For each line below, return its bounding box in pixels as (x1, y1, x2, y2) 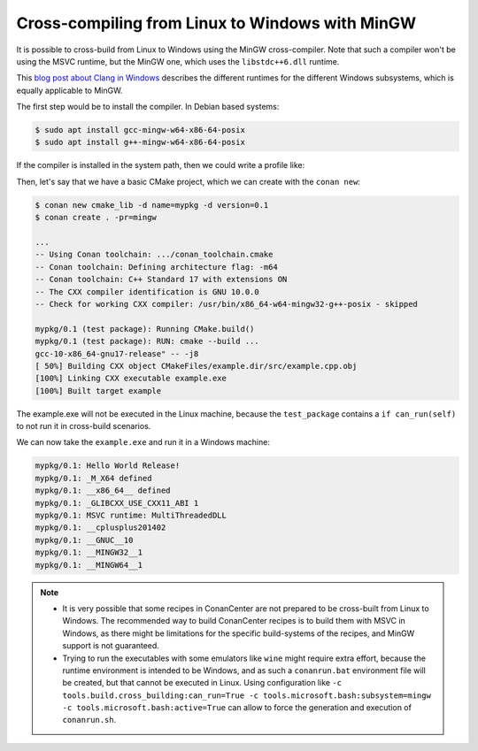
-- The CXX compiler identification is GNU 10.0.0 (35, 287, 260, 296)
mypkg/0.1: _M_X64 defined (35, 473, 152, 483)
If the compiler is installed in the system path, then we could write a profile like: (16, 160, 305, 171)
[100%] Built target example (35, 386, 162, 395)
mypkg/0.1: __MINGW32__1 (35, 548, 143, 557)
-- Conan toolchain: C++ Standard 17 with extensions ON (35, 274, 288, 285)
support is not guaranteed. (62, 640, 159, 651)
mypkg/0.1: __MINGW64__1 (35, 560, 143, 570)
